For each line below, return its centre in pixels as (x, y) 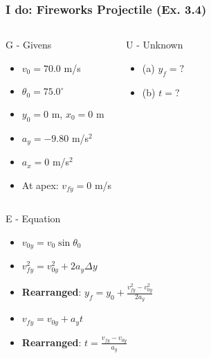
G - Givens (29, 45)
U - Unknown (155, 45)
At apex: (40, 185)
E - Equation (33, 218)
